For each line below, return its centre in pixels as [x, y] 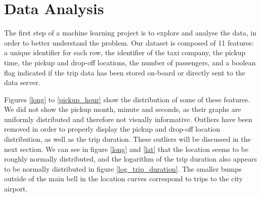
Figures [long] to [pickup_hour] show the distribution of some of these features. [127, 99]
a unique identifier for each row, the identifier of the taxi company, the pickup [125, 52]
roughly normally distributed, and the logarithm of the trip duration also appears [130, 159]
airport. [16, 189]
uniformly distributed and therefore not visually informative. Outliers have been [128, 119]
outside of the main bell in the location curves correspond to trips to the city [123, 179]
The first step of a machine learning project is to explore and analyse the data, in [130, 33]
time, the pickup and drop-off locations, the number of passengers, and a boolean [130, 62]
